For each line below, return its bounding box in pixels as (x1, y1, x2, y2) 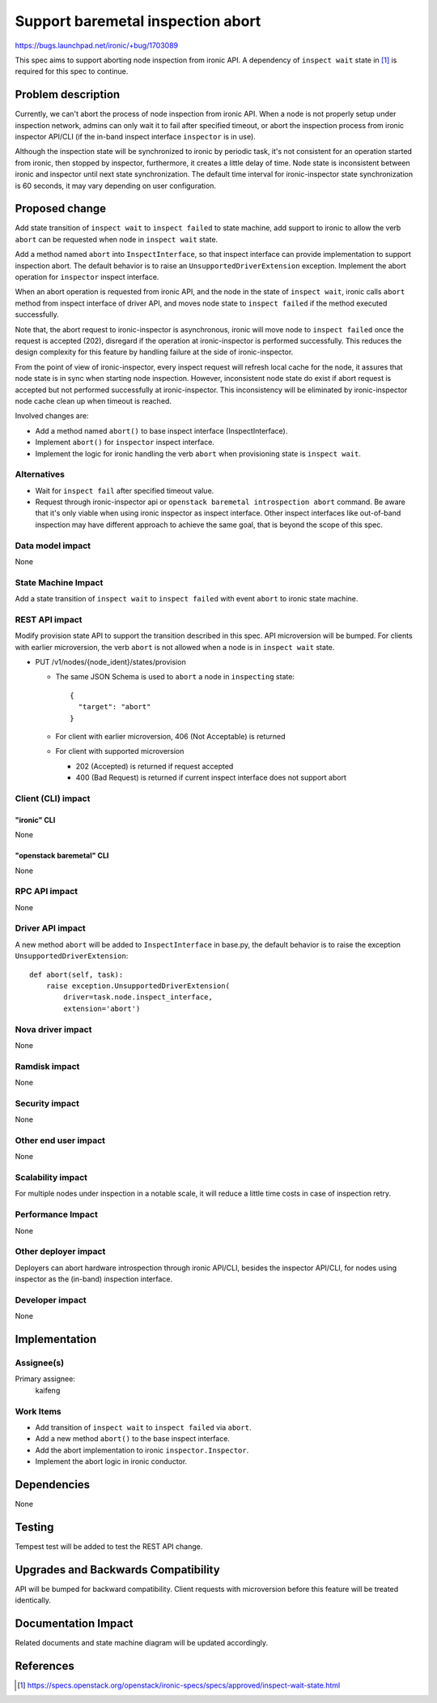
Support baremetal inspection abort (15, 12, 261, 30)
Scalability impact (15, 1172, 88, 1183)
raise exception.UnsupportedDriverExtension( (45, 981, 231, 991)
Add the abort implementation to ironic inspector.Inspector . (35, 1445, 249, 1455)
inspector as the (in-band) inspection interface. (15, 1274, 173, 1284)
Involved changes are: (15, 411, 89, 421)
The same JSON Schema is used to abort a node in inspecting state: (55, 672, 295, 682)
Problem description (15, 88, 121, 101)
